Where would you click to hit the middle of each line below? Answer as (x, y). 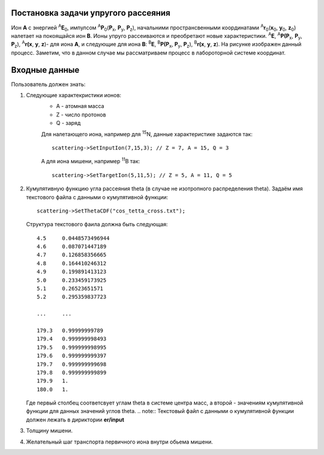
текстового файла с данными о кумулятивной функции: (97, 197)
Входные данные (45, 70)
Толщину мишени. (49, 431)
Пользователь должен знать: (48, 84)
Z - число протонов (81, 115)
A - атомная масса (80, 106)
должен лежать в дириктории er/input (75, 420)
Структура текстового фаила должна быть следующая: (97, 224)
